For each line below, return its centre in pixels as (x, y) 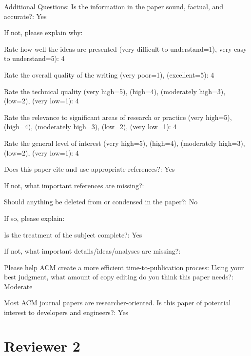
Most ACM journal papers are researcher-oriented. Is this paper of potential (117, 303)
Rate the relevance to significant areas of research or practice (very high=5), (118, 117)
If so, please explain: (34, 218)
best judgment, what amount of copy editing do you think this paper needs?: (119, 277)
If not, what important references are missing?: (74, 185)
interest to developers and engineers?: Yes (66, 312)
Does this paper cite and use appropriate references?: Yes (89, 169)
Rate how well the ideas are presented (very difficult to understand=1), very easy (125, 49)
